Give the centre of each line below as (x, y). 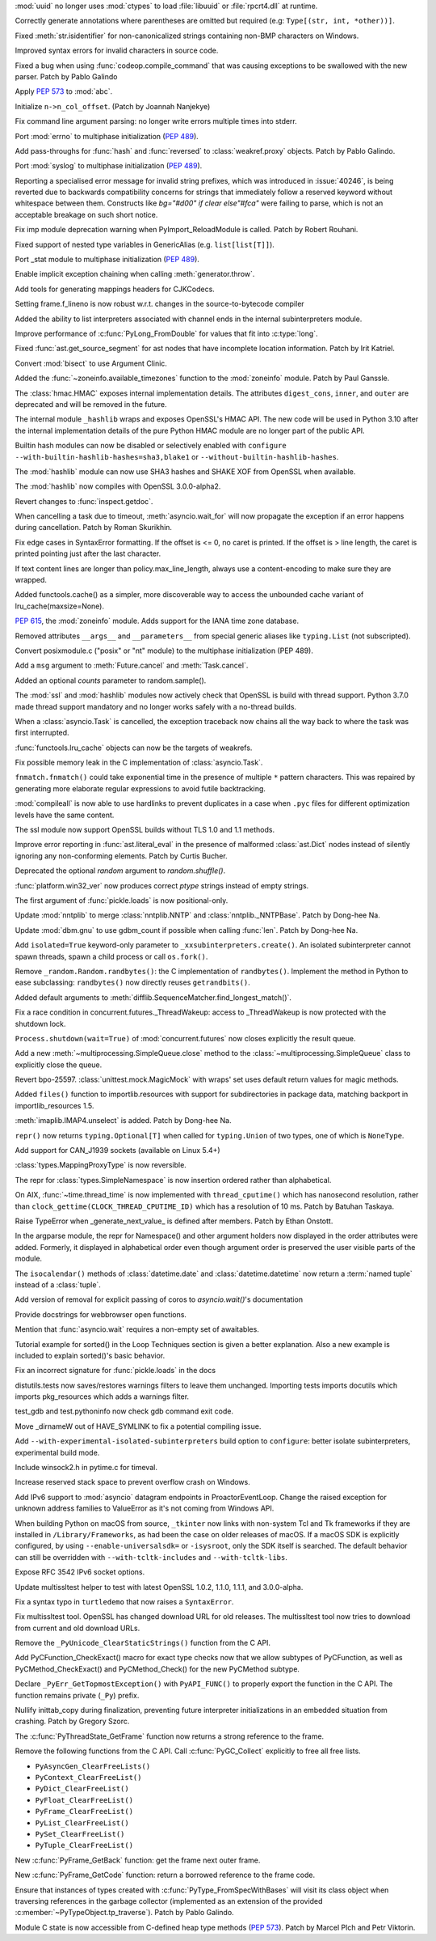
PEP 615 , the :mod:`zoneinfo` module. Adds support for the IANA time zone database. (157, 621)
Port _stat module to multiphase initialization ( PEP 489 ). (107, 260)
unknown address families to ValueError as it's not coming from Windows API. (145, 1508)
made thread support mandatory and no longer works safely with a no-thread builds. (156, 706)
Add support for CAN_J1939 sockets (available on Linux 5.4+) (118, 1151)
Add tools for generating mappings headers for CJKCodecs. (115, 289)
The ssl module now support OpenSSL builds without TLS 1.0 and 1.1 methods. (145, 830)
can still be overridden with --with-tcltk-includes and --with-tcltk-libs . (151, 1557)
